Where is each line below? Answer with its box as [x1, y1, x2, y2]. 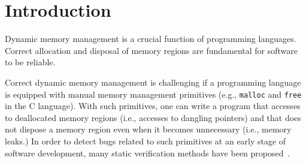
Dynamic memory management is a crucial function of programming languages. [5, 32, 296, 45]
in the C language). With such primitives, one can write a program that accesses [5, 99, 301, 112]
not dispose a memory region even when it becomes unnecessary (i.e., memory [5, 123, 292, 135]
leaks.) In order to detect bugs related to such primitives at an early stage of [5, 134, 286, 147]
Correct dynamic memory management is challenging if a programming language [5, 76, 301, 88]
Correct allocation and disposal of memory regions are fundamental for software [5, 44, 298, 56]
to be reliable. [5, 56, 56, 68]
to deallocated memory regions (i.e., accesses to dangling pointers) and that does [5, 111, 301, 123]
